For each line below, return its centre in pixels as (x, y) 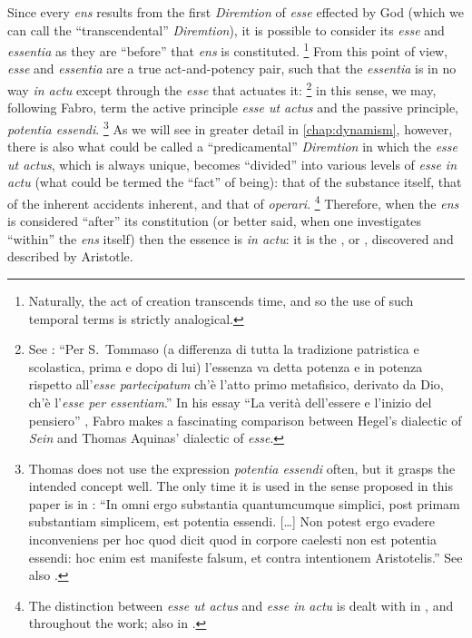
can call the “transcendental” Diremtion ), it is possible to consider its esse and (226, 29)
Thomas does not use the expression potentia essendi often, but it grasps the (242, 468)
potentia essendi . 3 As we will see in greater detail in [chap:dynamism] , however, (230, 127)
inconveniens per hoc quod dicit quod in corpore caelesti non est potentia (232, 540)
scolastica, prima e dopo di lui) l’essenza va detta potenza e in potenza (226, 366)
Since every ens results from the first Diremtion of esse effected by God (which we (236, 12)
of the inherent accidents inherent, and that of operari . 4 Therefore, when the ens (233, 201)
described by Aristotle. (70, 256)
